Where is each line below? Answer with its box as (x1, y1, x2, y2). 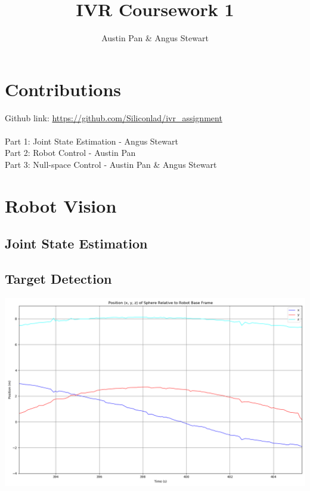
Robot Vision (5, 193, 117, 217)
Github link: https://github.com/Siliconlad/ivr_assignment (5, 111, 222, 124)
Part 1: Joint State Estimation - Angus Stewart (5, 134, 178, 147)
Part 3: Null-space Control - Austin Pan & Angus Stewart (5, 158, 217, 171)
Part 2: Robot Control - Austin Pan (5, 146, 136, 159)
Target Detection (5, 269, 112, 288)
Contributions (5, 76, 122, 101)
